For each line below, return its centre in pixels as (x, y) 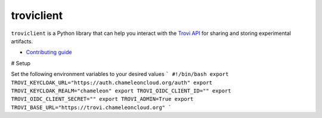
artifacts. (22, 41)
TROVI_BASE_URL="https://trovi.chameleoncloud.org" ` (91, 107)
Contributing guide (49, 52)
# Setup (21, 63)
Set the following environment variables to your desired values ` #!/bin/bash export (120, 74)
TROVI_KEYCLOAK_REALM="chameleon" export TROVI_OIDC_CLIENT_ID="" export (121, 91)
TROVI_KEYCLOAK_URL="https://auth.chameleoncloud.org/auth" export (112, 82)
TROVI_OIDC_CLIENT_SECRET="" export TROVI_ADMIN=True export (102, 99)
